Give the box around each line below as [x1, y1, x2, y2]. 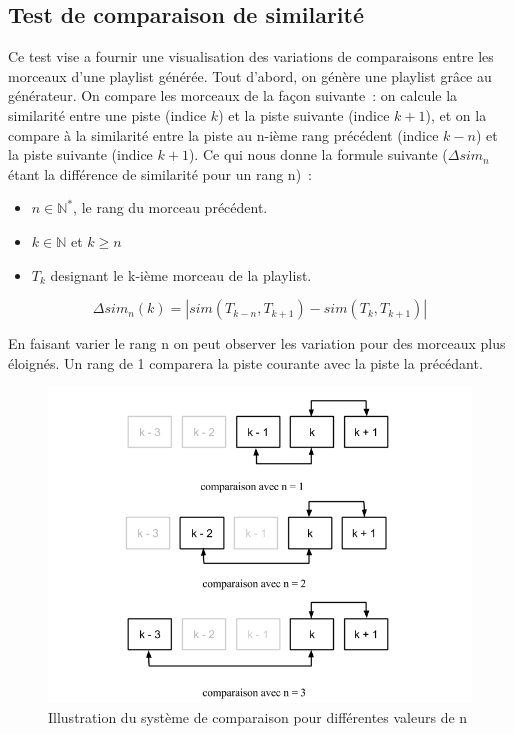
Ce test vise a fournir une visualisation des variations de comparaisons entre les [8, 46, 494, 67]
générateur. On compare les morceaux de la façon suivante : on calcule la [8, 85, 458, 106]
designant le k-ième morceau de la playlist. [50, 264, 312, 285]
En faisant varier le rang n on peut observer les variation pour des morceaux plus [8, 333, 506, 354]
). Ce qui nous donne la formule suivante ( [188, 144, 448, 165]
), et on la [425, 104, 487, 125]
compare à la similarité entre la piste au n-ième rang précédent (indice [8, 124, 439, 145]
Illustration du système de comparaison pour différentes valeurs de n [48, 707, 468, 728]
